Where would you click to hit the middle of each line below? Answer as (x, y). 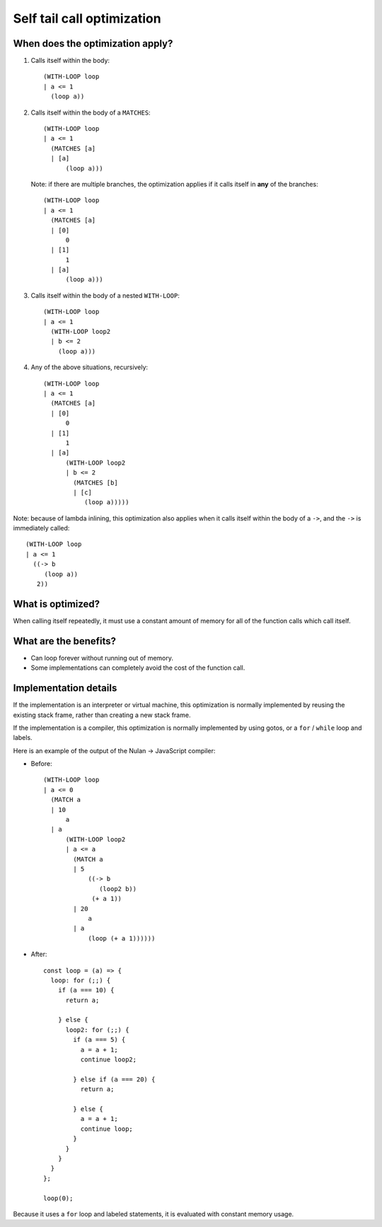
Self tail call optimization (87, 18)
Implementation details (65, 688)
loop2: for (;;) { (97, 1030)
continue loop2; (109, 1060)
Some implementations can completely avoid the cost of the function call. (138, 668)
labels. (23, 738)
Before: (41, 764)
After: (39, 954)
